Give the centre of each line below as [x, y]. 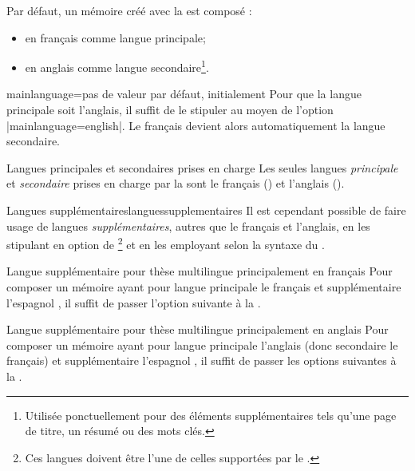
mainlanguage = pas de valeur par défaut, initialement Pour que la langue [184, 94]
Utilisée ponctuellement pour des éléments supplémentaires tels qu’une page [211, 415]
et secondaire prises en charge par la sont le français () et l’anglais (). [176, 183]
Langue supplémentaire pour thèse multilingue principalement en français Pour [200, 271]
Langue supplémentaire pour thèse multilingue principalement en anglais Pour [198, 329]
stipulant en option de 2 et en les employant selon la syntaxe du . [166, 243]
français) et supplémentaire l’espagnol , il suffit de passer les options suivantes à [202, 360]
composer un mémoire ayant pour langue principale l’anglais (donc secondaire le [202, 344]
